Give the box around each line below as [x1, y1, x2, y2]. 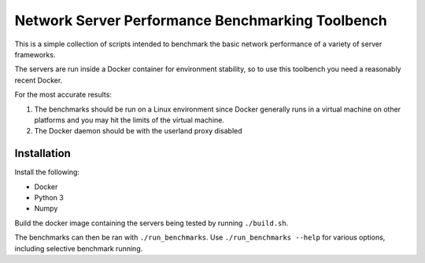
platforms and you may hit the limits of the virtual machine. [34, 115, 224, 125]
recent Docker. [14, 75, 63, 85]
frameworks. [14, 49, 56, 59]
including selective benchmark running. [14, 243, 143, 253]
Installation [14, 147, 71, 160]
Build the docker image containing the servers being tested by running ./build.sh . [14, 218, 289, 228]
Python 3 [34, 192, 65, 202]
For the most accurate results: [14, 90, 112, 100]
